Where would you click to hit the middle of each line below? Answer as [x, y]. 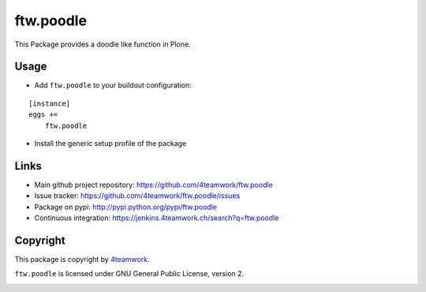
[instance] [50, 103]
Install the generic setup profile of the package [110, 144]
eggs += [43, 115]
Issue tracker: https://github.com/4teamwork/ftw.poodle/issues [137, 196]
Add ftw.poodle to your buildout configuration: [113, 85]
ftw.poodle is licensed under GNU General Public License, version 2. [129, 274]
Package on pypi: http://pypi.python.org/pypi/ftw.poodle [125, 207]
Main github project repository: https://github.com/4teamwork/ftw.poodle [154, 185]
